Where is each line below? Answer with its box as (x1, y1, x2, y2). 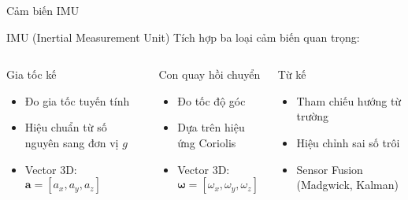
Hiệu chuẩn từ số (24, 119, 107, 135)
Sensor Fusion (296, 161, 363, 177)
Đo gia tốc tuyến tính (24, 92, 130, 109)
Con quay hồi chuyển (158, 66, 261, 83)
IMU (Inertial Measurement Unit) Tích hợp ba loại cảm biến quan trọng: (6, 28, 360, 45)
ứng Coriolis (177, 134, 236, 150)
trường (296, 108, 328, 124)
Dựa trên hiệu (177, 119, 245, 135)
